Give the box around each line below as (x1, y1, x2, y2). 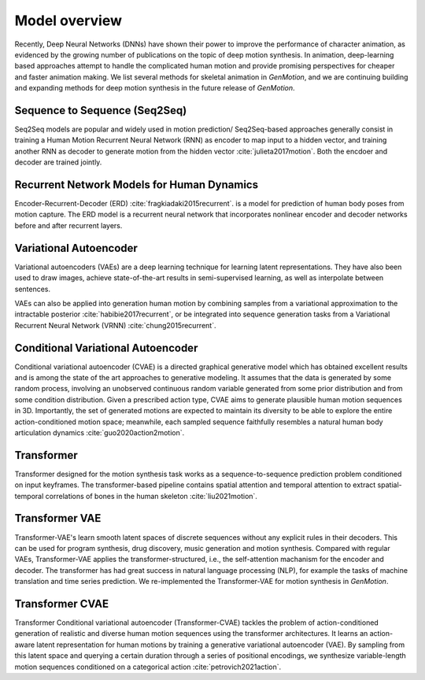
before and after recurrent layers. (14, 220, 123, 230)
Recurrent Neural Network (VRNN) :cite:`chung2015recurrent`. (14, 320, 216, 330)
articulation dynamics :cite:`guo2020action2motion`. (14, 427, 185, 437)
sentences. (14, 284, 51, 294)
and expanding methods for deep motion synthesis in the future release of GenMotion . (14, 83, 295, 93)
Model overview (14, 12, 122, 29)
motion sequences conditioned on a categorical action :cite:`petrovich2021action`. (14, 662, 282, 671)
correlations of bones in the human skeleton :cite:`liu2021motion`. (45, 491, 257, 501)
